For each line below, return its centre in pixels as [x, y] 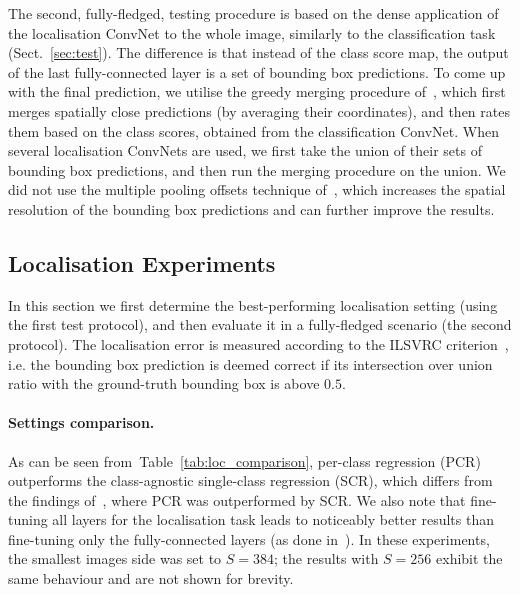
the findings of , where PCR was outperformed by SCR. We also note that [237, 499]
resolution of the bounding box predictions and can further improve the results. [251, 208]
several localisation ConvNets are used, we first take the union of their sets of [245, 150]
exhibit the [469, 558]
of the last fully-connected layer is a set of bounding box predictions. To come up [257, 71]
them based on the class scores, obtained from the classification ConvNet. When [253, 130]
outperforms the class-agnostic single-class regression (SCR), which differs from [250, 480]
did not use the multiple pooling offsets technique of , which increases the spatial [257, 189]
